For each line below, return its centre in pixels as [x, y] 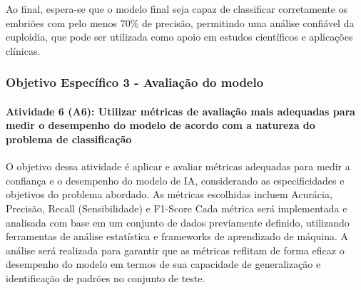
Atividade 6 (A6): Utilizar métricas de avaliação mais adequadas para [180, 111]
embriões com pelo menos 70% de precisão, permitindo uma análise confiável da [180, 22]
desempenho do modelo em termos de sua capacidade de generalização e [163, 264]
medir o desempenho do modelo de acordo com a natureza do [161, 125]
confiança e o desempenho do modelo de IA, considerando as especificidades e [175, 180]
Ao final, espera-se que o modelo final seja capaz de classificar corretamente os [177, 9]
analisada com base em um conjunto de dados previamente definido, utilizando [178, 222]
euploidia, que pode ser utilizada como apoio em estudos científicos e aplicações [179, 37]
